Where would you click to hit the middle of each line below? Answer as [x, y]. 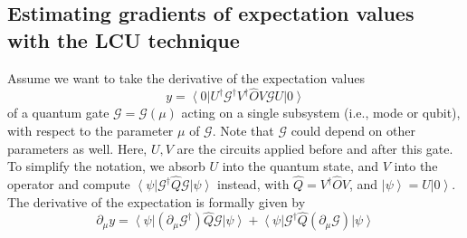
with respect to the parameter [91, 130]
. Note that [243, 130]
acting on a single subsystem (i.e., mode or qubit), [321, 113]
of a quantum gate [58, 113]
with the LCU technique [124, 39]
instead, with [253, 184]
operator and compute [69, 184]
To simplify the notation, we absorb [106, 166]
